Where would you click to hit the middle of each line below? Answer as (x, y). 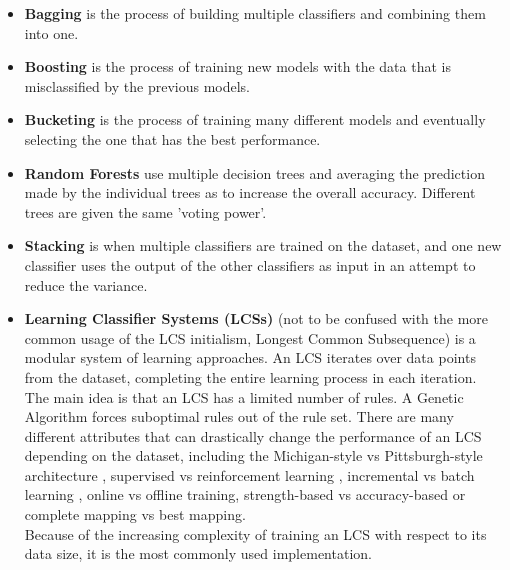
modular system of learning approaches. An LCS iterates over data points (250, 357)
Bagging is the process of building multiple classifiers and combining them (255, 13)
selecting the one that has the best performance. (172, 138)
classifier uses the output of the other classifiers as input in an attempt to (250, 264)
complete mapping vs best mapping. (135, 514)
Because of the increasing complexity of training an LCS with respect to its (255, 533)
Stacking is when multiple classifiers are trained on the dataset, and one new (263, 245)
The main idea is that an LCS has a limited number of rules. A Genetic (244, 396)
